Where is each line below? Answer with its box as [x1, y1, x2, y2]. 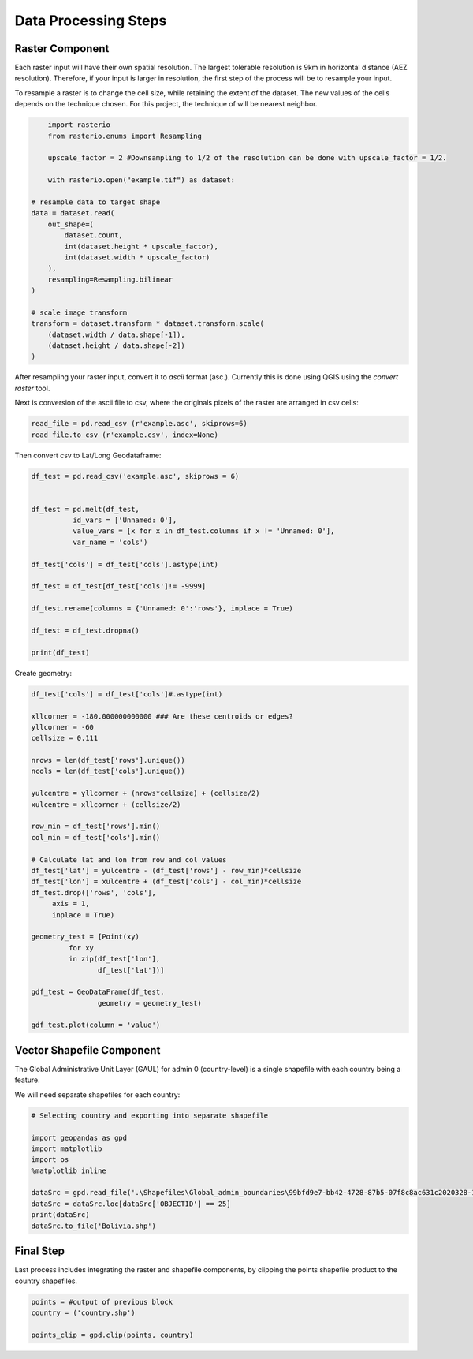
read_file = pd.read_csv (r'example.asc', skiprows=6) [31, 419, 248, 428]
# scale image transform [31, 308, 128, 317]
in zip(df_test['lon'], [68, 954, 161, 964]
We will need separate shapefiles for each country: [14, 1089, 181, 1100]
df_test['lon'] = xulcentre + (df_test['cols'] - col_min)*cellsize [31, 877, 302, 887]
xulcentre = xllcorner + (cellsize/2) [31, 800, 181, 808]
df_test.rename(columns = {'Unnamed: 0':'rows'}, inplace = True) [31, 604, 293, 613]
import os [31, 1156, 69, 1164]
